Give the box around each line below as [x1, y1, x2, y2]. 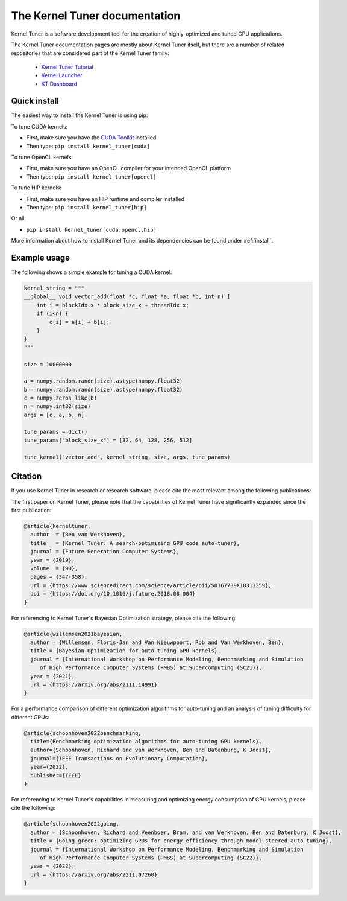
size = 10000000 [23, 361, 72, 368]
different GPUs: [11, 713, 49, 721]
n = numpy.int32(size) [23, 403, 91, 410]
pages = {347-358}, [30, 573, 88, 581]
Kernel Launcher [41, 72, 83, 79]
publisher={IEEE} [30, 772, 81, 778]
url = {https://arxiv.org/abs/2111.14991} [30, 681, 158, 688]
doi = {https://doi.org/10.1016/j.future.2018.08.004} [30, 590, 196, 597]
